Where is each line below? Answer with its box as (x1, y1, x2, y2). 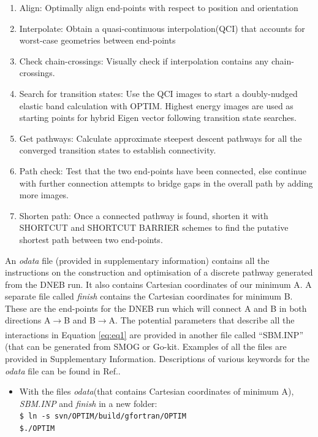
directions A (5, 314, 51, 327)
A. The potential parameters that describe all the (108, 314, 295, 327)
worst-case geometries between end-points (19, 34, 176, 47)
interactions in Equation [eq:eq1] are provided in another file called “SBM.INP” (5, 328, 304, 341)
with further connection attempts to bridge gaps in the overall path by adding (19, 176, 313, 189)
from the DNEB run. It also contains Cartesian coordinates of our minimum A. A (5, 277, 312, 290)
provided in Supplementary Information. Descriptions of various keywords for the (5, 352, 310, 365)
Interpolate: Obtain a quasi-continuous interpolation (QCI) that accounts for (19, 21, 305, 34)
